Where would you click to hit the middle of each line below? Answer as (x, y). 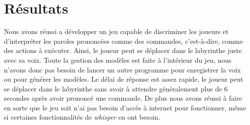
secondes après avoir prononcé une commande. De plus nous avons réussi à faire (123, 98)
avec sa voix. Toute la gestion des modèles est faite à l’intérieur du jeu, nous (118, 60)
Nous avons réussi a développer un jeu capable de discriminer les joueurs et (116, 31)
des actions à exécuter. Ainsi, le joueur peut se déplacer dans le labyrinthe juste (123, 50)
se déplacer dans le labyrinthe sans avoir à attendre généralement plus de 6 (116, 88)
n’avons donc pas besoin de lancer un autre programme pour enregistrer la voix (122, 69)
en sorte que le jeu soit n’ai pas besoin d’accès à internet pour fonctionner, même (125, 107)
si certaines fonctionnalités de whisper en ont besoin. (82, 117)
